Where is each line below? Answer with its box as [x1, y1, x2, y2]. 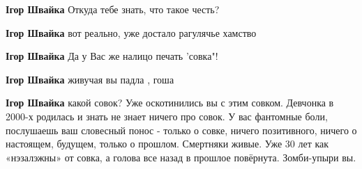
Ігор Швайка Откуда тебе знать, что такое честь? [6, 2, 220, 16]
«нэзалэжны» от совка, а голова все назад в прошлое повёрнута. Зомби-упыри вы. [6, 150, 356, 164]
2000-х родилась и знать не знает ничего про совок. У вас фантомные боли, [6, 108, 328, 123]
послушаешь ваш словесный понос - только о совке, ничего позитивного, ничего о [6, 122, 357, 137]
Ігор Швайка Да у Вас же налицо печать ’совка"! [6, 49, 218, 63]
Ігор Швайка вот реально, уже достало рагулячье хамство [6, 25, 257, 40]
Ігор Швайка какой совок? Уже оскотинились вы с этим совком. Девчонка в [6, 95, 334, 110]
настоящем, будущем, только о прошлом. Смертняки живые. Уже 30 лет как [6, 136, 329, 151]
